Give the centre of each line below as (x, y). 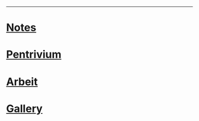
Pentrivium (34, 55)
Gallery (24, 108)
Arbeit (22, 82)
